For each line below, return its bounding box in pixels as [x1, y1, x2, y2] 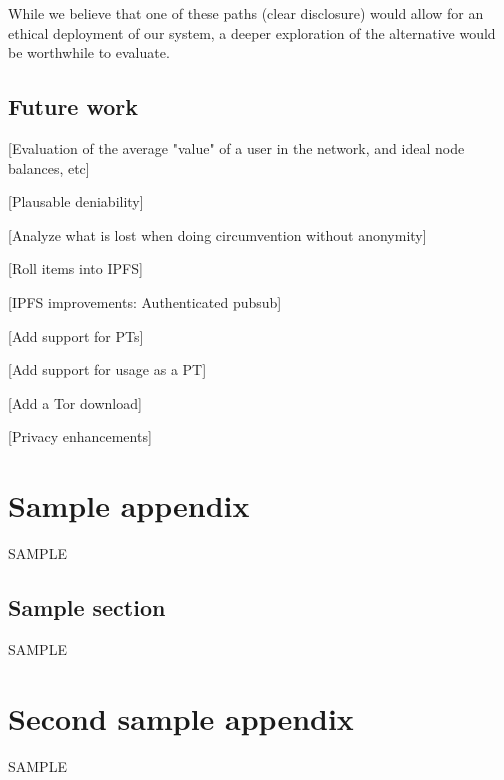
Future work [8, 91, 139, 122]
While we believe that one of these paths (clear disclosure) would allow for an [8, 3, 484, 23]
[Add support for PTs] [8, 325, 144, 346]
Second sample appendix [8, 697, 354, 738]
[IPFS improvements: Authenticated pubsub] [8, 291, 282, 312]
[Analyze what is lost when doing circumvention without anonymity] [8, 224, 427, 245]
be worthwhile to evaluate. [8, 42, 170, 63]
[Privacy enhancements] [8, 426, 152, 447]
